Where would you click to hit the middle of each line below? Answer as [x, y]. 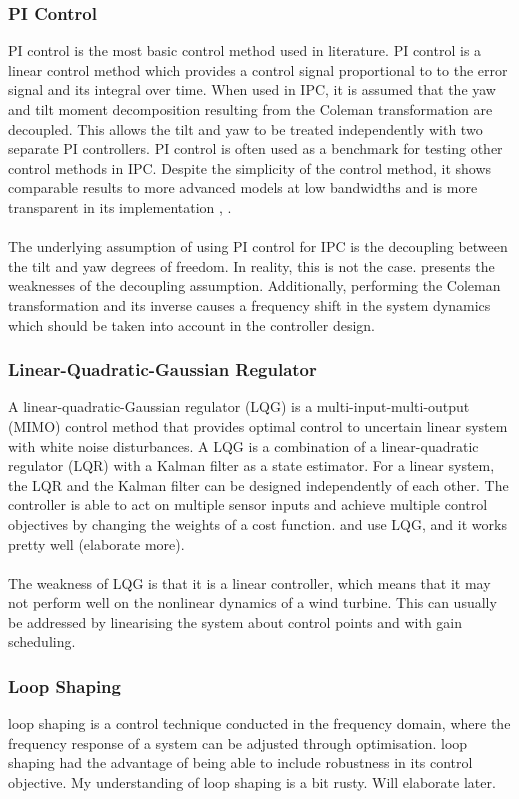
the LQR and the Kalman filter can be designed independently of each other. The [258, 484]
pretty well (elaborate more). [96, 543]
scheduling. [42, 641]
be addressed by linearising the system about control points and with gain [235, 621]
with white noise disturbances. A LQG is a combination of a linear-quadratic [243, 445]
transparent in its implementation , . [120, 206]
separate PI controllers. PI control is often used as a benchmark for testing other [255, 148]
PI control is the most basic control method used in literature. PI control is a [245, 50]
